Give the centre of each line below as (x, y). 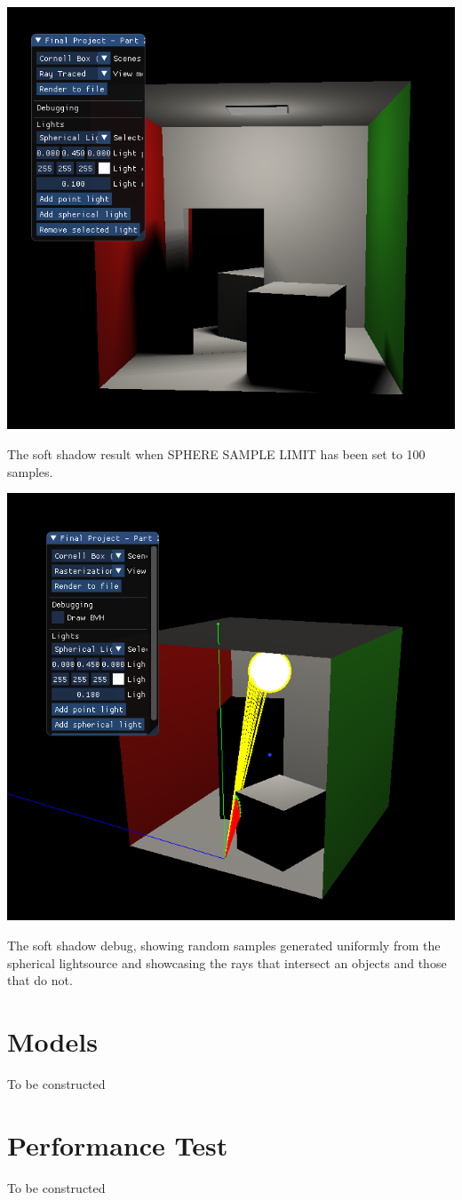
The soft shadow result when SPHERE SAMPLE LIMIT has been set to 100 (216, 454)
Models (52, 1041)
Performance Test (118, 1144)
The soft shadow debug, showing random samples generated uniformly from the (224, 945)
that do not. (40, 980)
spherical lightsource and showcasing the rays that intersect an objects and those (227, 962)
